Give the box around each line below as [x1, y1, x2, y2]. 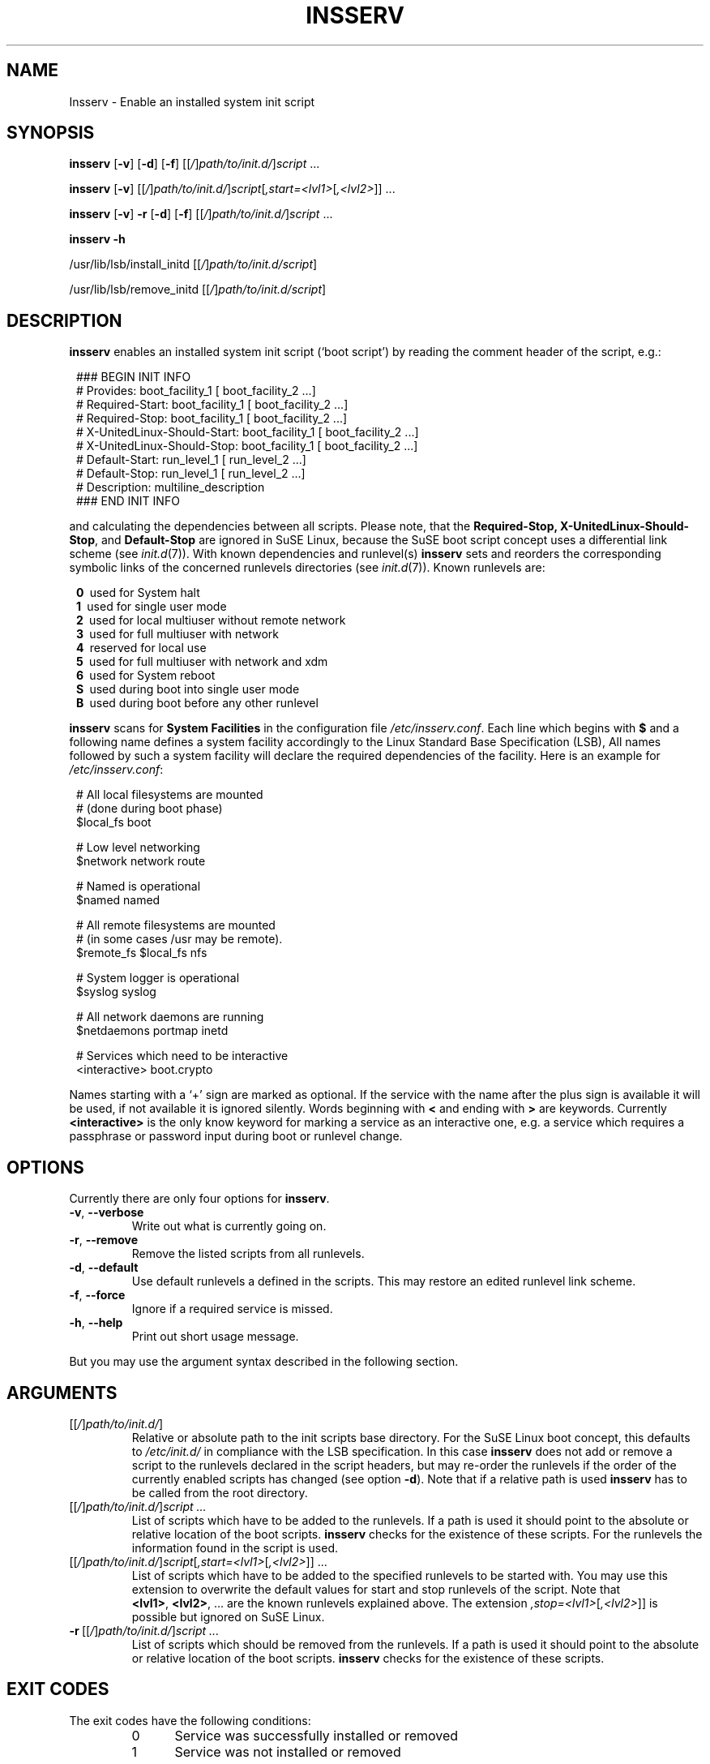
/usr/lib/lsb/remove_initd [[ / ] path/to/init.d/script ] [69, 282, 327, 297]
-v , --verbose [69, 1205, 144, 1220]
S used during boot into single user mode [76, 682, 300, 697]
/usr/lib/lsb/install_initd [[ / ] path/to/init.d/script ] [69, 257, 318, 272]
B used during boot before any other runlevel [76, 696, 319, 710]
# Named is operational [76, 879, 201, 894]
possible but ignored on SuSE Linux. [131, 1609, 325, 1624]
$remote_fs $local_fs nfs [76, 946, 207, 960]
